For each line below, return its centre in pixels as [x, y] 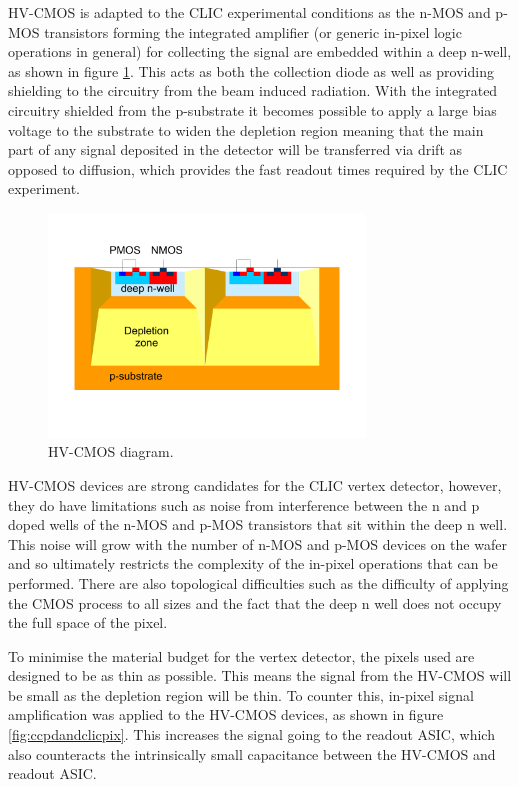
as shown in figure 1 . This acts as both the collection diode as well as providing [251, 70]
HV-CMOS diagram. [111, 451]
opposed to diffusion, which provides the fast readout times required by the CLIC [258, 168]
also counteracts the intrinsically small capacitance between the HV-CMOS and [252, 753]
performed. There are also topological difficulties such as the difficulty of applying [258, 582]
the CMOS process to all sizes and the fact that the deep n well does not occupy [255, 602]
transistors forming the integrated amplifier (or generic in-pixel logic [253, 31]
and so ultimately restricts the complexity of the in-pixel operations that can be [253, 563]
